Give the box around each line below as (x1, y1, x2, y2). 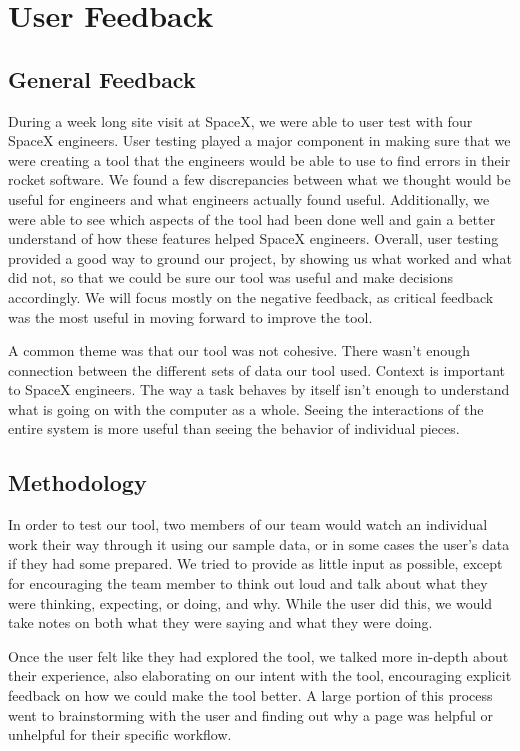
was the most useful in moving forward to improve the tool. (8, 306, 373, 327)
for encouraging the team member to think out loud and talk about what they (8, 573, 488, 594)
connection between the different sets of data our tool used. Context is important (8, 359, 506, 380)
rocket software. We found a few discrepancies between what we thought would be (8, 169, 511, 190)
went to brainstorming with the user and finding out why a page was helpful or (8, 704, 493, 725)
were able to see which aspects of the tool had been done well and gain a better (8, 208, 496, 229)
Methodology (8, 467, 147, 498)
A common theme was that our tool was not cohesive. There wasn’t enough (8, 340, 470, 361)
